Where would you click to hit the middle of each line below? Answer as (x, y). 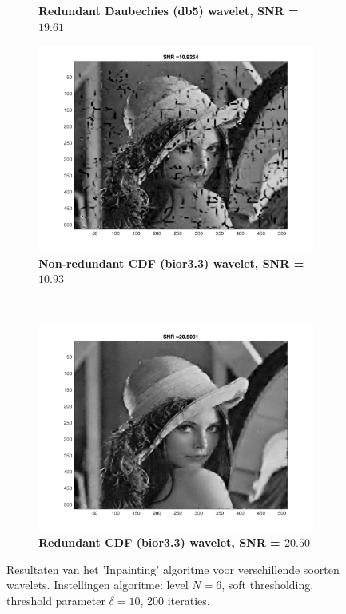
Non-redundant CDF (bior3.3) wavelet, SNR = (171, 263)
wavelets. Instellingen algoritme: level (97, 585)
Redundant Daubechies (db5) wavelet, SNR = (169, 10)
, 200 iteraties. (175, 600)
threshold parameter (56, 600)
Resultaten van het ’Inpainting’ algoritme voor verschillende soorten (173, 569)
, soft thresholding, (268, 585)
